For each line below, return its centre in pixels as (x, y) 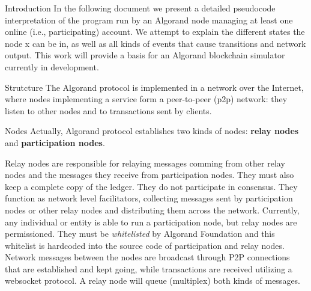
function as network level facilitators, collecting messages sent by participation (149, 198)
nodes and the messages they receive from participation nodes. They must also (149, 175)
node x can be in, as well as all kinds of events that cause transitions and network (155, 43)
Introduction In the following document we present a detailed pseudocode (140, 8)
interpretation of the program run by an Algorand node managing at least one (149, 20)
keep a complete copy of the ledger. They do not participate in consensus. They (151, 186)
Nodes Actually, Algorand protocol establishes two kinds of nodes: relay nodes (152, 131)
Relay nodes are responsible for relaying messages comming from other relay (145, 163)
